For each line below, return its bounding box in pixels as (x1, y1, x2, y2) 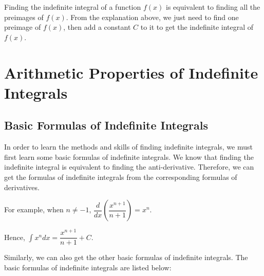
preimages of (4, 11, 44, 22)
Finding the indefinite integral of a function (4, 2, 141, 12)
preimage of (4, 22, 41, 32)
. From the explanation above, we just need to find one (66, 11, 239, 22)
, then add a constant (63, 22, 131, 32)
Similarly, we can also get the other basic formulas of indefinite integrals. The (4, 252, 248, 263)
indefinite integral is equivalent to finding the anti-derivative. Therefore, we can (4, 161, 254, 172)
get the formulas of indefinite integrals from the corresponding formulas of (4, 171, 237, 182)
